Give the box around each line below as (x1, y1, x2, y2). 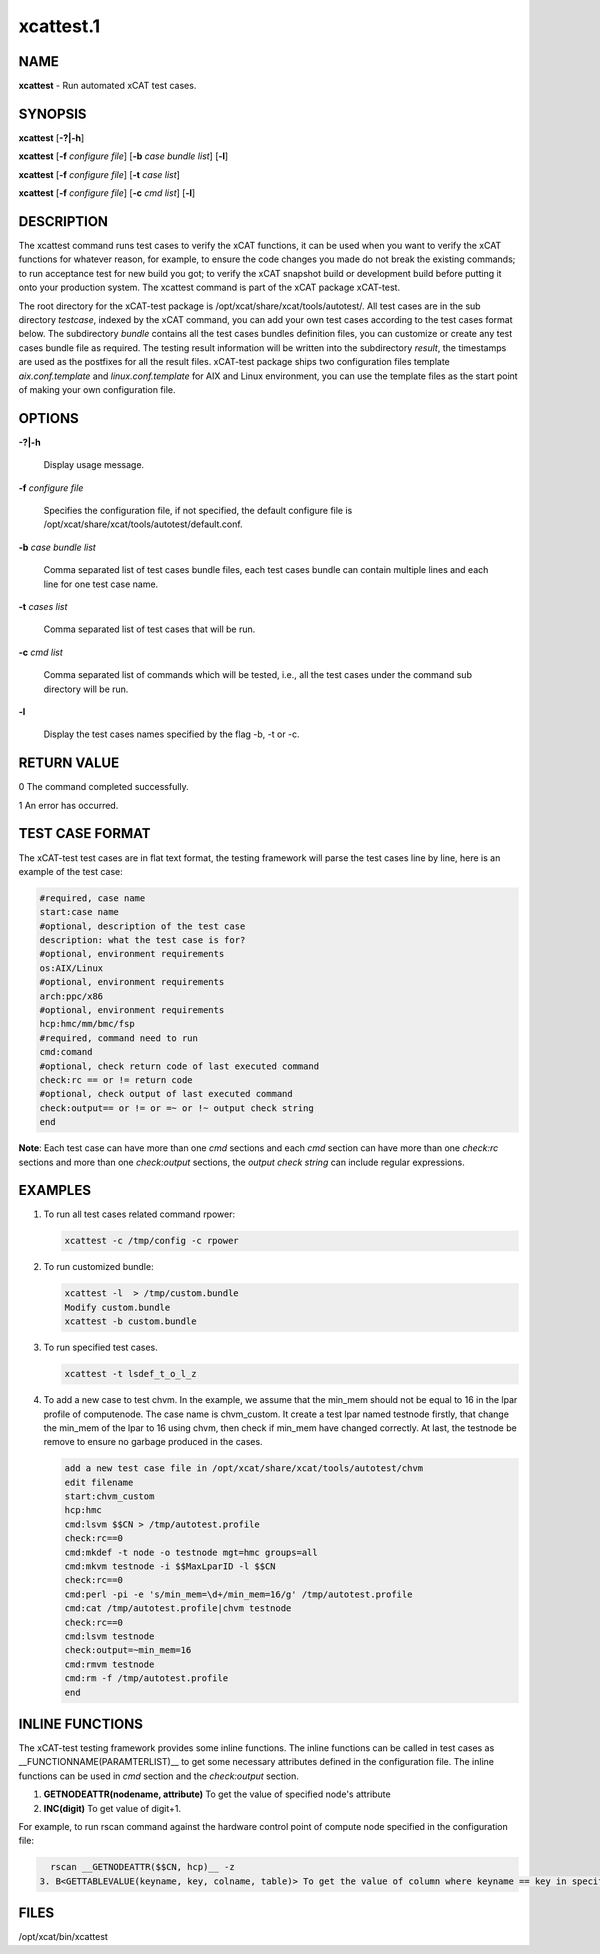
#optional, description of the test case (39, 920, 246, 932)
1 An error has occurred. (18, 799, 119, 811)
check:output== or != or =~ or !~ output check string (39, 1102, 314, 1114)
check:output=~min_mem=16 (64, 1645, 192, 1656)
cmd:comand (39, 1046, 93, 1058)
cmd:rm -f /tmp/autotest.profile (64, 1673, 229, 1684)
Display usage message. (43, 459, 145, 471)
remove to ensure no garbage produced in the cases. (43, 1436, 264, 1448)
